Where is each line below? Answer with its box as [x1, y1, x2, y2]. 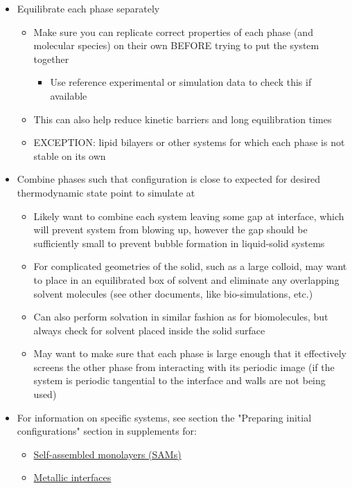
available [50, 88, 87, 102]
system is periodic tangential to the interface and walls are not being [33, 373, 326, 388]
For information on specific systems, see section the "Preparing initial [17, 410, 312, 424]
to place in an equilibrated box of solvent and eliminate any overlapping [33, 272, 340, 287]
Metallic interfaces [33, 470, 112, 485]
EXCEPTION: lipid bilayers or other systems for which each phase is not [33, 135, 345, 150]
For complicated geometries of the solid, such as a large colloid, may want [33, 259, 347, 273]
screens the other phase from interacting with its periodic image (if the [33, 359, 335, 374]
